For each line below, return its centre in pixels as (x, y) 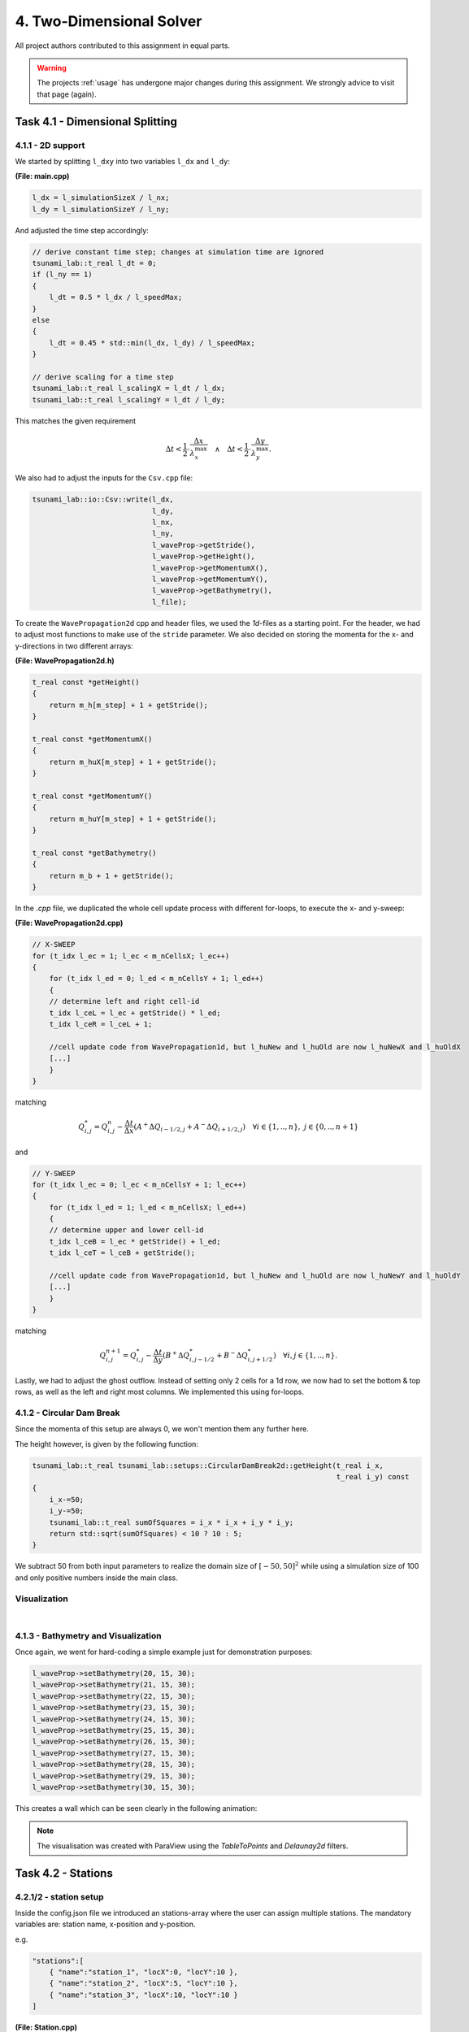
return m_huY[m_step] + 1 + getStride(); (133, 818)
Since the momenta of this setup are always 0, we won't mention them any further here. (162, 1429)
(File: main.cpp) (42, 176)
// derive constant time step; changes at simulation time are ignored (178, 252)
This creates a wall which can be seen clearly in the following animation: (136, 1808)
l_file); (169, 602)
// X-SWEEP (54, 944)
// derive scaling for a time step (103, 377)
